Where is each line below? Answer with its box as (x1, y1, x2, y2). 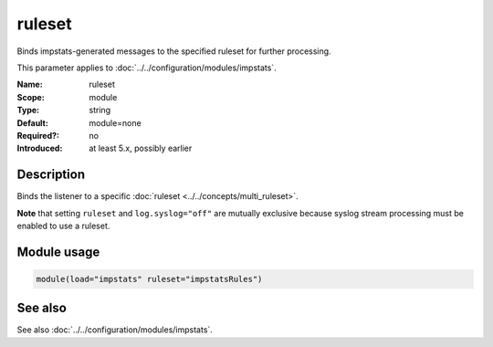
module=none (89, 117, 142, 128)
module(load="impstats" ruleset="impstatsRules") (36, 274, 263, 284)
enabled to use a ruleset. (16, 220, 110, 231)
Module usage (16, 244, 100, 259)
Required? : (16, 130, 59, 141)
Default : (16, 117, 49, 128)
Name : (16, 79, 43, 90)
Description (16, 167, 86, 183)
